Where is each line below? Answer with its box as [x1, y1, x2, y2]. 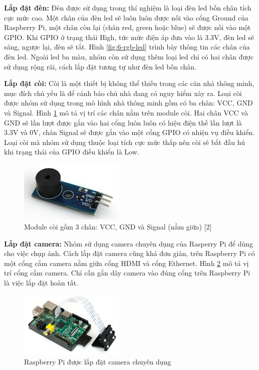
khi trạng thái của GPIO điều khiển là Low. [4, 146, 139, 157]
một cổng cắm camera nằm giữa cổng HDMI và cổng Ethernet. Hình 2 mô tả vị [4, 257, 249, 268]
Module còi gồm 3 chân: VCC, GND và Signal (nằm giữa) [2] [24, 221, 212, 232]
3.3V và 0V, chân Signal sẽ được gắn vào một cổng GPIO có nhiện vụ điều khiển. [4, 127, 255, 137]
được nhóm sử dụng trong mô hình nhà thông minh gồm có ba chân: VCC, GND [4, 97, 253, 108]
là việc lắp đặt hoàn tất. [4, 277, 79, 288]
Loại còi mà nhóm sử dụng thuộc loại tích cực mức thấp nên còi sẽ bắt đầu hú [4, 136, 245, 147]
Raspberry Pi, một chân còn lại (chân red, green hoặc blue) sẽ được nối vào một [4, 22, 251, 32]
